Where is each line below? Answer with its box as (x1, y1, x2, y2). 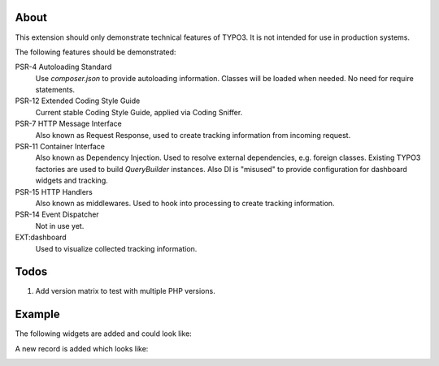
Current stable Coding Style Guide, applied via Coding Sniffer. (35, 107, 243, 117)
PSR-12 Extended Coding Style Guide (15, 96, 141, 105)
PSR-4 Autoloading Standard (15, 62, 112, 72)
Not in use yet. (35, 221, 85, 230)
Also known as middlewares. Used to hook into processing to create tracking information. (35, 198, 335, 208)
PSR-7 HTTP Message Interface (15, 118, 122, 129)
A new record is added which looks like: (15, 343, 149, 353)
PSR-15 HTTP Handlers (15, 187, 93, 196)
